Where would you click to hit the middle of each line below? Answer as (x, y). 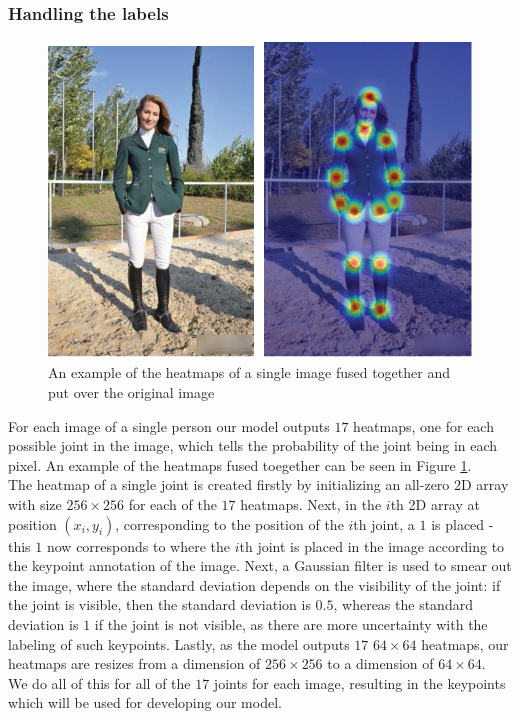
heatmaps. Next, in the (311, 503)
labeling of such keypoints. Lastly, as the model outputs (179, 643)
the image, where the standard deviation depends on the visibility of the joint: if (254, 584)
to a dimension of (380, 663)
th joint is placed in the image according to (372, 545)
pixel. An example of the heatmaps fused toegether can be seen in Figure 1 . (240, 464)
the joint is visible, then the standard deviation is (159, 604)
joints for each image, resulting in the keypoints (359, 682)
